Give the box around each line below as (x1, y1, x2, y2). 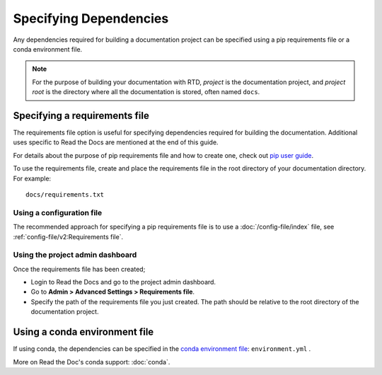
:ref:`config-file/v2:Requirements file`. (13, 232, 124, 241)
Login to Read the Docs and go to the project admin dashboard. (30, 278, 216, 287)
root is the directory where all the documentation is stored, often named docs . (32, 88, 260, 96)
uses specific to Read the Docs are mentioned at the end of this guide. (13, 138, 219, 146)
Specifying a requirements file (13, 110, 150, 122)
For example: (13, 174, 52, 183)
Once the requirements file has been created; (13, 265, 146, 273)
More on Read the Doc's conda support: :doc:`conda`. (13, 357, 170, 366)
